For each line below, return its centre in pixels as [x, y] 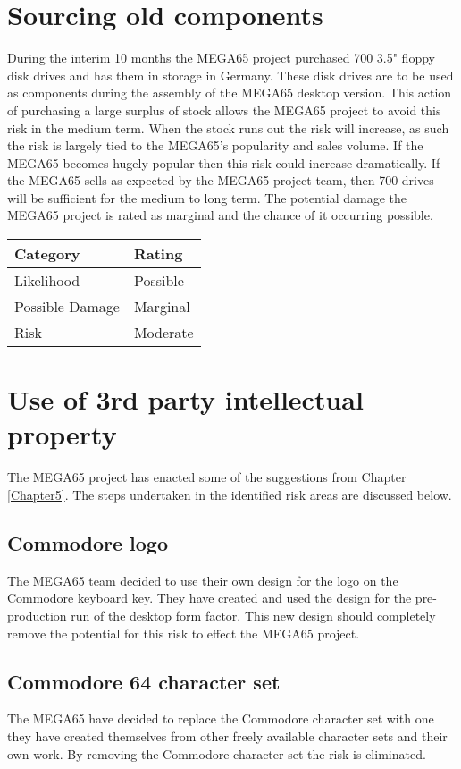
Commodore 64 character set [144, 681]
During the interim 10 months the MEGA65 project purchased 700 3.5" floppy [221, 58]
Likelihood [47, 281]
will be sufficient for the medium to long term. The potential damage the [207, 197]
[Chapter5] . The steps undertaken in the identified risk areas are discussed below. [230, 494]
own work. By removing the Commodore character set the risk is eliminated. [217, 753]
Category [47, 254]
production [37, 615]
